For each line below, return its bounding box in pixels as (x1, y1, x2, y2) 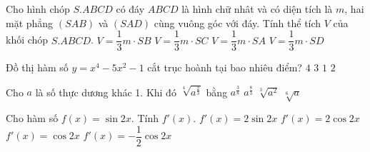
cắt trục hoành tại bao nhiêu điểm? (147, 60, 302, 75)
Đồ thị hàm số (6, 60, 69, 75)
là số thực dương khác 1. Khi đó (35, 84, 176, 99)
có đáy (116, 1, 145, 16)
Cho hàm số (6, 111, 59, 126)
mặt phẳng (6, 15, 54, 30)
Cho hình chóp (6, 1, 70, 16)
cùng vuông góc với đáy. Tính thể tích (154, 15, 321, 30)
